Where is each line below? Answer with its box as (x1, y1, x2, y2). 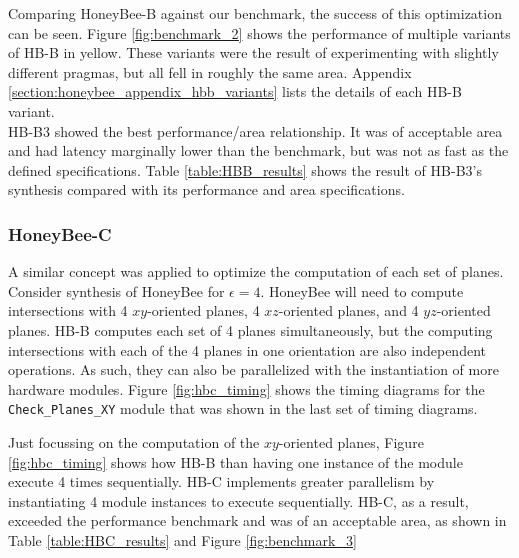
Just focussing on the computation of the (8, 431, 260, 452)
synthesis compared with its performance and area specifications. (8, 179, 405, 200)
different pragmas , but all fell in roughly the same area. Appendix (8, 61, 412, 82)
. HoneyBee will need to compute (260, 280, 464, 301)
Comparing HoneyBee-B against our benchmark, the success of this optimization (8, 3, 502, 23)
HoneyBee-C (8, 221, 112, 246)
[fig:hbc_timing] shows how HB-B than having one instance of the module (8, 451, 463, 472)
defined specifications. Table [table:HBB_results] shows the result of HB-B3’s (8, 159, 482, 180)
